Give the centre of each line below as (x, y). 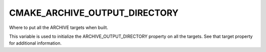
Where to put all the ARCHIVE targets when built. (59, 27)
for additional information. (35, 43)
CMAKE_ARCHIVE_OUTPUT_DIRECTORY (94, 13)
